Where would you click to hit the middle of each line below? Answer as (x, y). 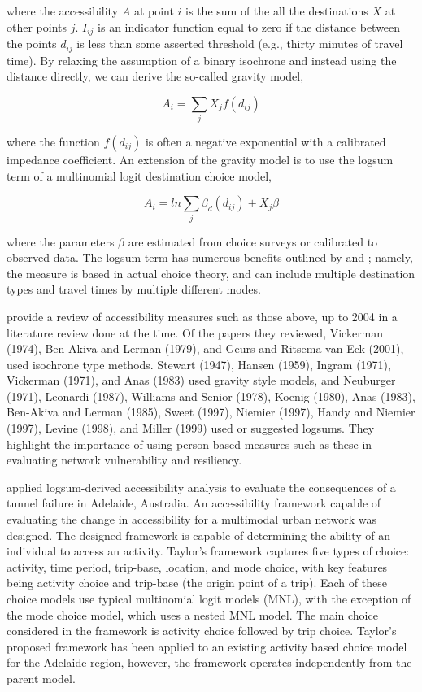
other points (37, 26)
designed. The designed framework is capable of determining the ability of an (199, 535)
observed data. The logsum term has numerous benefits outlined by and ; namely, (210, 257)
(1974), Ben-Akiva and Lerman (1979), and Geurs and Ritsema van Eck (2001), (205, 348)
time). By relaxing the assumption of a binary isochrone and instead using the (202, 60)
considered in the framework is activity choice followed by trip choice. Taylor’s (202, 631)
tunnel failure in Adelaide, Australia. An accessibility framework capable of (194, 503)
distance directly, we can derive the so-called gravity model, (155, 76)
